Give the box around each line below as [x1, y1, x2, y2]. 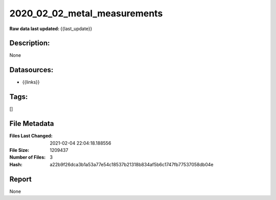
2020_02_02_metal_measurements [9, 8, 163, 19]
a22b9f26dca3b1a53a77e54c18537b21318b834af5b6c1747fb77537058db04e [50, 161, 214, 167]
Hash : [9, 161, 22, 167]
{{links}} [22, 79, 40, 85]
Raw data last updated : [9, 26, 60, 32]
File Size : [9, 147, 30, 153]
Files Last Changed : [9, 133, 53, 139]
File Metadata [9, 119, 54, 128]
